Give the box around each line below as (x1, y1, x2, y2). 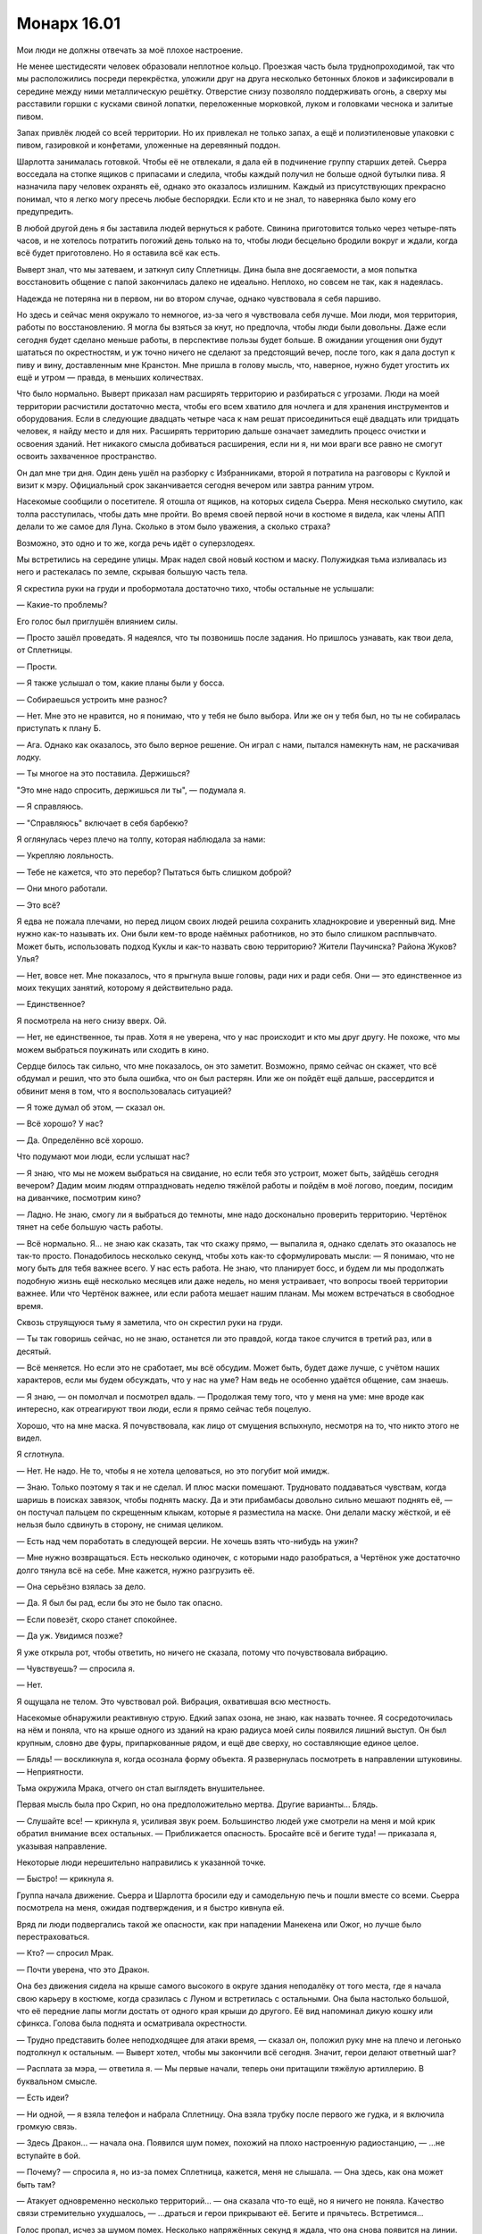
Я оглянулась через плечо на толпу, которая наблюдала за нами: (16, 834, 266, 844)
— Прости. (16, 661, 58, 672)
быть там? (16, 2179, 56, 2189)
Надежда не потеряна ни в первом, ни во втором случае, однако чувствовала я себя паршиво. (16, 293, 381, 304)
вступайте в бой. (16, 2150, 81, 2161)
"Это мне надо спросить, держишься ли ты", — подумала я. (16, 785, 246, 795)
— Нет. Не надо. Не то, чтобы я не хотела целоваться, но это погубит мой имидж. (16, 1466, 330, 1476)
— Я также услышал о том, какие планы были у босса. (16, 677, 225, 688)
